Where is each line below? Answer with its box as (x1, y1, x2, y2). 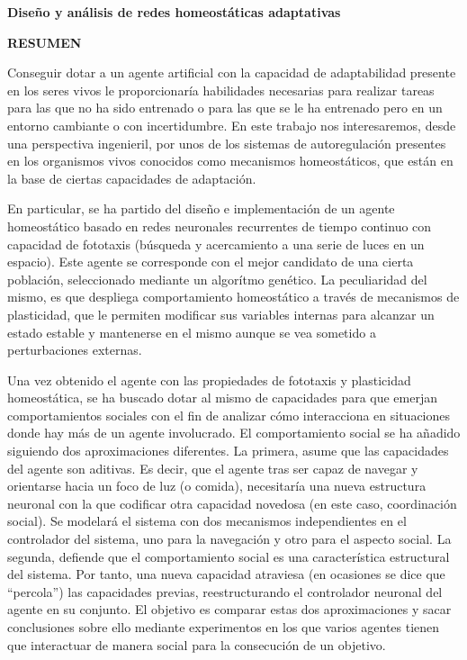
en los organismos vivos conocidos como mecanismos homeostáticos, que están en (7, 151, 454, 170)
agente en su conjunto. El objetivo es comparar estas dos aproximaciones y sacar (7, 600, 452, 619)
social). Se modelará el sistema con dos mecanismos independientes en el (7, 511, 407, 530)
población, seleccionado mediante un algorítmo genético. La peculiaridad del (7, 269, 427, 288)
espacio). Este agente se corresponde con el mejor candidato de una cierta (7, 252, 414, 271)
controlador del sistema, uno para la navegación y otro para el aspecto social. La (7, 529, 452, 548)
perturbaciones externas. (7, 340, 142, 359)
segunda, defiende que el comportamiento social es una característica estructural (7, 547, 450, 565)
